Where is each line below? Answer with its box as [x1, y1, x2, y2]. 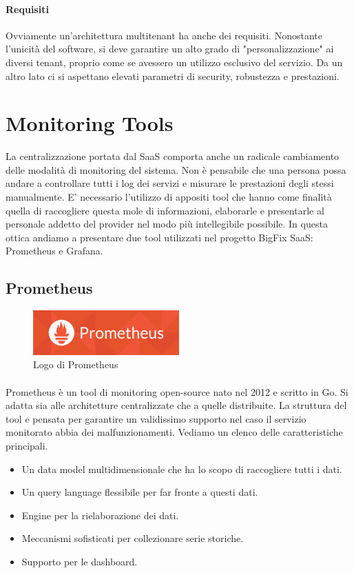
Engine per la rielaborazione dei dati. [21, 507, 179, 522]
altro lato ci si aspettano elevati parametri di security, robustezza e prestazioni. [6, 68, 340, 83]
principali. [6, 439, 48, 452]
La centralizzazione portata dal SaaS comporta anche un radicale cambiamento [6, 149, 340, 163]
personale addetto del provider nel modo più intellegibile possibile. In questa [6, 217, 328, 231]
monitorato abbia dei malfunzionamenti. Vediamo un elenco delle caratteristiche [6, 425, 343, 439]
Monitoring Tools [6, 109, 174, 137]
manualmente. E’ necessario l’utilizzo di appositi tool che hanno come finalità [6, 190, 332, 204]
